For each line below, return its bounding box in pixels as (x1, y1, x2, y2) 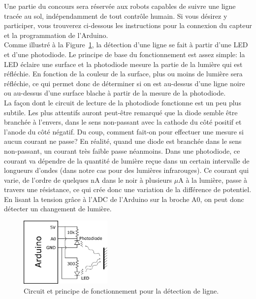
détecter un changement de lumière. (4, 203, 112, 214)
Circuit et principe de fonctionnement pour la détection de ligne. (24, 285, 219, 296)
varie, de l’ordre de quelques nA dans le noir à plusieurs (4, 174, 172, 185)
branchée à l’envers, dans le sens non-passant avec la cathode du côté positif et (4, 117, 242, 127)
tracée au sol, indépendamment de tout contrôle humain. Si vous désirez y (4, 10, 227, 21)
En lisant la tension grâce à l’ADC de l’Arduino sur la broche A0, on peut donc (4, 194, 244, 204)
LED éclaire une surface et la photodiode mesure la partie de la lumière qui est (4, 59, 243, 69)
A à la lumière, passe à (178, 174, 248, 185)
